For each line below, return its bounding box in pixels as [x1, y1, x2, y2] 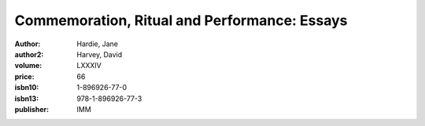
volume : [14, 61, 42, 70]
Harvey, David [76, 49, 123, 59]
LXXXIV [76, 61, 102, 70]
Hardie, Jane [76, 39, 118, 49]
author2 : [14, 49, 44, 59]
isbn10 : [14, 83, 39, 92]
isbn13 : [14, 94, 39, 103]
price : [14, 71, 35, 81]
